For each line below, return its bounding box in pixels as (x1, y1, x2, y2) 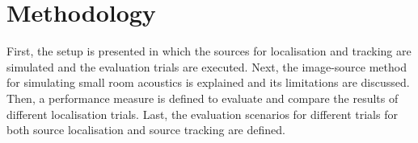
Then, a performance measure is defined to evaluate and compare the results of (6, 89, 399, 106)
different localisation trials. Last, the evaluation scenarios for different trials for (6, 105, 398, 122)
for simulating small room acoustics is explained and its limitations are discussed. (6, 74, 410, 91)
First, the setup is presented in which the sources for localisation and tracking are (6, 43, 412, 59)
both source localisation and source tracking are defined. (6, 121, 285, 138)
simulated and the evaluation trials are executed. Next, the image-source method (6, 58, 407, 75)
